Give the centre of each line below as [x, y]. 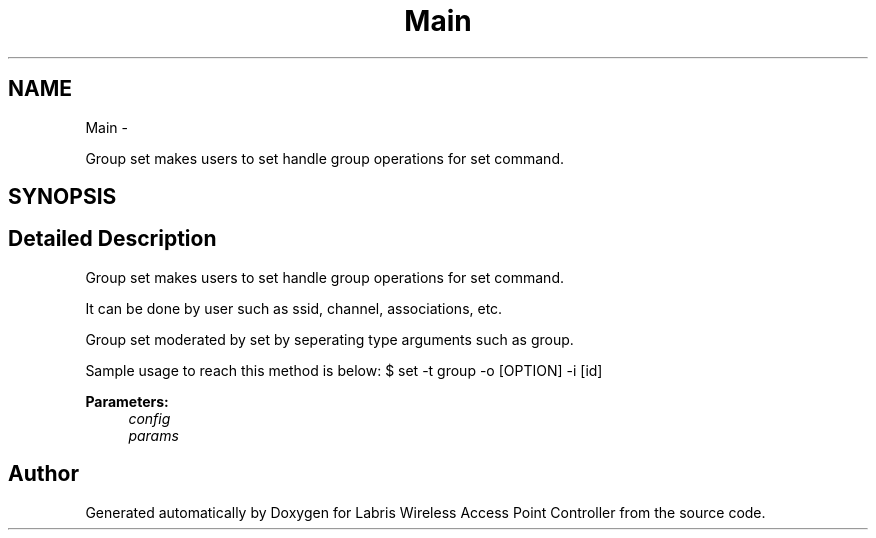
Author [43, 474]
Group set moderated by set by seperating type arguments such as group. [329, 339]
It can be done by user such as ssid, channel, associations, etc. [294, 308]
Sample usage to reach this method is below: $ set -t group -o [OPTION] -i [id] [344, 370]
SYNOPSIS [62, 197]
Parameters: [127, 401]
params [153, 435]
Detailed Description [112, 239]
